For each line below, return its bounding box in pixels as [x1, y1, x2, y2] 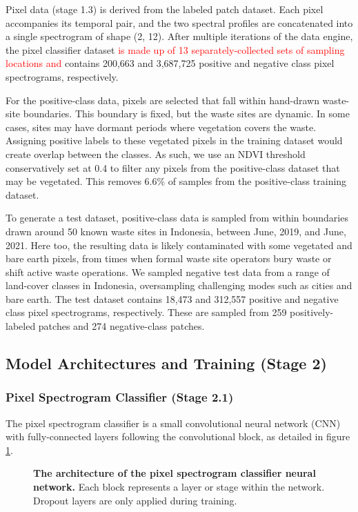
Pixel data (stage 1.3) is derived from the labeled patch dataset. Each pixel [6, 2, 324, 16]
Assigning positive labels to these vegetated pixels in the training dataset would [6, 133, 343, 148]
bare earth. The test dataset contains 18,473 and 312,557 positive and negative [6, 291, 339, 306]
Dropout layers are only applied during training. [33, 493, 237, 507]
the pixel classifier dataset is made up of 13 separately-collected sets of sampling [6, 42, 345, 57]
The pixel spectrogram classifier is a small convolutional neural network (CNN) [6, 415, 341, 430]
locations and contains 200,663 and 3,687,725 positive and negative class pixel [6, 56, 335, 70]
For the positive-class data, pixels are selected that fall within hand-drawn [6, 92, 319, 107]
